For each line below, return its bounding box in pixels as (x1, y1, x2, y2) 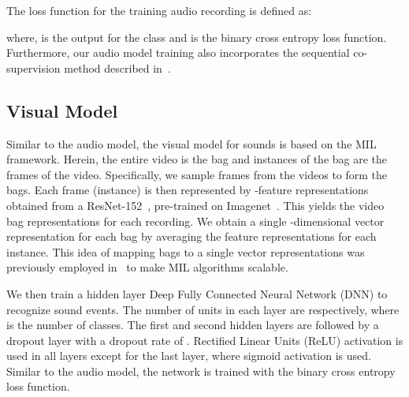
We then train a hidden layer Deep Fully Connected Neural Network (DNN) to (6, 285, 388, 301)
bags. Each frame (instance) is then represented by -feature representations (6, 182, 369, 198)
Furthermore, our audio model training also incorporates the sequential (6, 44, 350, 61)
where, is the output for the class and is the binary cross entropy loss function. (6, 28, 387, 45)
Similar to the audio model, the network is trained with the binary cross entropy (6, 362, 396, 379)
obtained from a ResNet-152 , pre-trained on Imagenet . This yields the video (6, 197, 385, 213)
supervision (6, 59, 61, 76)
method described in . (64, 59, 171, 76)
